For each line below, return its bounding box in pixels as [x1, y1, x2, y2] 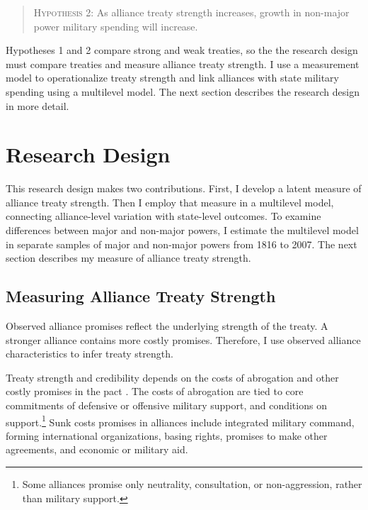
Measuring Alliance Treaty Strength [6, 285, 276, 307]
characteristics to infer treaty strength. [6, 346, 173, 361]
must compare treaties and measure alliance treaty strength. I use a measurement [6, 56, 360, 71]
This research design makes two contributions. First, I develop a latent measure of [6, 181, 362, 196]
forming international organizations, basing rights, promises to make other [6, 428, 328, 443]
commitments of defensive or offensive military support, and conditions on [6, 398, 327, 413]
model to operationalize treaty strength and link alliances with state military [6, 70, 339, 85]
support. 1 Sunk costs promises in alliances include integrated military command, [6, 412, 355, 429]
